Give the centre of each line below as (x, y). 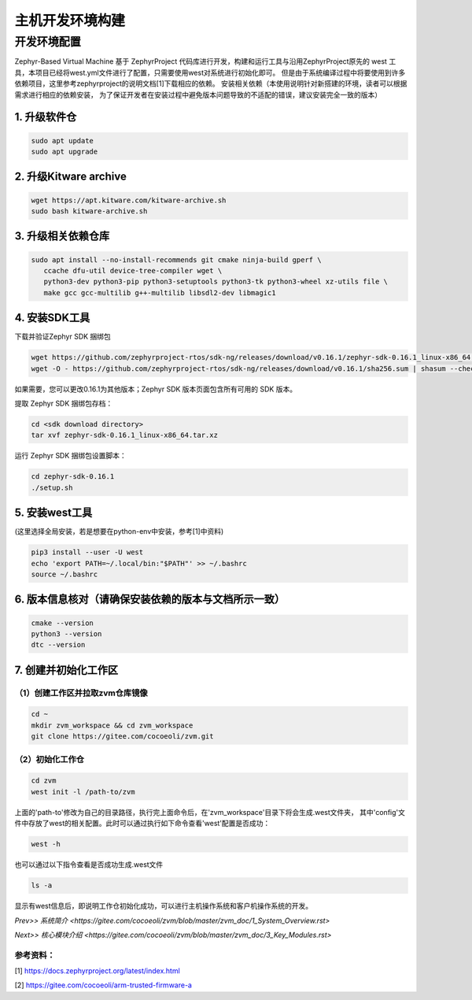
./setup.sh (52, 487)
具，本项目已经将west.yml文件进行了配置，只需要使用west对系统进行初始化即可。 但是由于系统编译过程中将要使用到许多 (210, 72)
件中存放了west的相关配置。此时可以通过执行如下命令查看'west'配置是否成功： (142, 824)
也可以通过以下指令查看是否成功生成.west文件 (89, 865)
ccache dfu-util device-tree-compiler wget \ (133, 270)
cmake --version (63, 623)
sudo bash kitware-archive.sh (89, 211)
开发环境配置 (48, 42)
